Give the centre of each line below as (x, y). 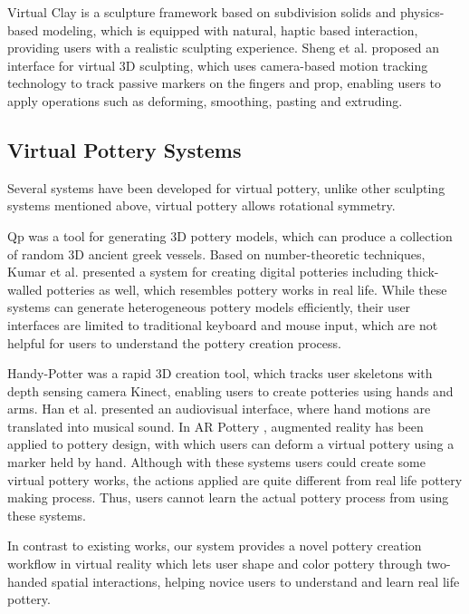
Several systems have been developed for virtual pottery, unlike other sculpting (226, 187)
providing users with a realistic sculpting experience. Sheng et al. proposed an (224, 48)
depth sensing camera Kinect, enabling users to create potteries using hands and (230, 390)
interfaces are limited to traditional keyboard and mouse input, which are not (223, 324)
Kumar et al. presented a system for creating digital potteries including (205, 272)
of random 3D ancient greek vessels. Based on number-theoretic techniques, (216, 253)
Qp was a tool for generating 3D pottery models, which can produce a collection (230, 235)
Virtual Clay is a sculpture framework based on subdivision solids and (202, 12)
